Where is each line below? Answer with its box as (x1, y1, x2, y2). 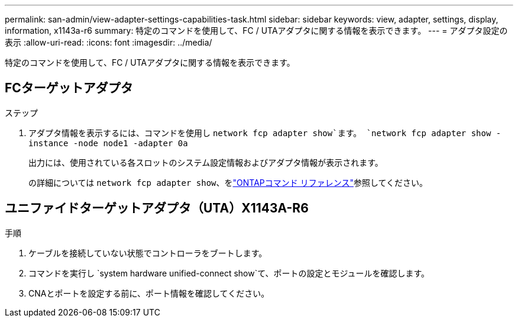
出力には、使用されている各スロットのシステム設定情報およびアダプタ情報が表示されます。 (28, 157, 383, 168)
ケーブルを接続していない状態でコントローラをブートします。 (28, 247, 267, 258)
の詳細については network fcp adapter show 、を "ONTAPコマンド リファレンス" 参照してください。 (28, 177, 428, 188)
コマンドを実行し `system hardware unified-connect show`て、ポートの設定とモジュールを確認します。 (28, 268, 430, 278)
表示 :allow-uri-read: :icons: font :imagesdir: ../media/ (5, 37, 212, 47)
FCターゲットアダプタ (5, 80, 133, 96)
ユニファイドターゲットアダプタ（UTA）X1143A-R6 (5, 201, 309, 216)
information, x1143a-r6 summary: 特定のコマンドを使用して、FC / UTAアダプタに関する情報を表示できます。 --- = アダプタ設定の (5, 25, 508, 36)
